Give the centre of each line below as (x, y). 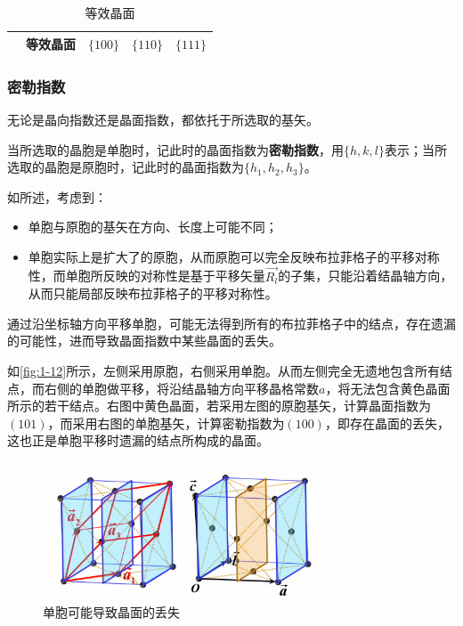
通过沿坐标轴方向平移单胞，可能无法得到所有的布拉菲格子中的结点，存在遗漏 (231, 323)
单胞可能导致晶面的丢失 (111, 611)
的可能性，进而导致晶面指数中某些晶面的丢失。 (144, 341)
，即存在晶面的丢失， (387, 423)
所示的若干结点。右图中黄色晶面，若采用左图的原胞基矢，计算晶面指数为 (219, 406)
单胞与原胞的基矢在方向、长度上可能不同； (153, 227)
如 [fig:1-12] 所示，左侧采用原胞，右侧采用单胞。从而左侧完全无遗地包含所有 (224, 371)
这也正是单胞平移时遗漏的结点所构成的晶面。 (138, 440)
